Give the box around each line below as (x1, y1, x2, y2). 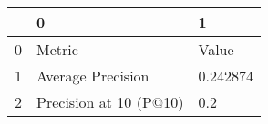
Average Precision (36, 65, 149, 86)
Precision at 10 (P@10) (36, 91, 184, 112)
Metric (36, 39, 78, 60)
